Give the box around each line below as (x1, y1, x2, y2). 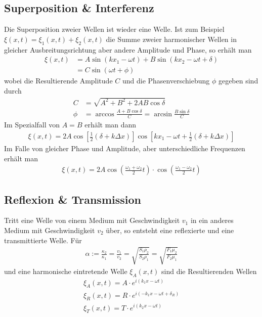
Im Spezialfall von (4, 119, 60, 130)
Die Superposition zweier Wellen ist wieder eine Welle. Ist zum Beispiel (4, 24, 225, 34)
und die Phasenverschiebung (122, 75, 210, 86)
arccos (95, 110, 114, 118)
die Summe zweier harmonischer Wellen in (106, 33, 237, 44)
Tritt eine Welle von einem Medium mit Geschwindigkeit (4, 215, 180, 225)
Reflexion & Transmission (4, 191, 141, 207)
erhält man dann (84, 119, 137, 130)
